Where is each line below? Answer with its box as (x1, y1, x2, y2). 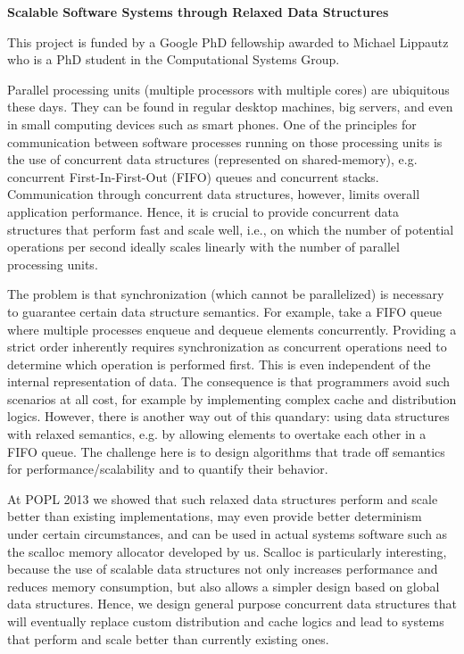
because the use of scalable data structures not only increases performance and (7, 559, 438, 578)
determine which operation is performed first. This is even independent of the (7, 354, 431, 373)
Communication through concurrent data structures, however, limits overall (7, 185, 420, 203)
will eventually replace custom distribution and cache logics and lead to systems (7, 612, 444, 630)
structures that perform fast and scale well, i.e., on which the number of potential (7, 219, 454, 238)
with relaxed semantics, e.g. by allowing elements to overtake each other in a (7, 425, 427, 443)
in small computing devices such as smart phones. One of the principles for (7, 114, 417, 133)
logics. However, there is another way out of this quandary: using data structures (7, 407, 450, 426)
